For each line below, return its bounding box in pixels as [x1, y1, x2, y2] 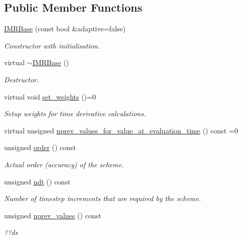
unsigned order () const [4, 142, 76, 153]
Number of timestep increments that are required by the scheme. [4, 193, 201, 204]
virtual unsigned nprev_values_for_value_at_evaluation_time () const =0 [4, 125, 238, 135]
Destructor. [4, 74, 39, 84]
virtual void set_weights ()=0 [4, 91, 96, 102]
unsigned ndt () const [4, 176, 71, 186]
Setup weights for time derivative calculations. [4, 108, 146, 119]
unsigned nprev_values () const [4, 210, 101, 220]
